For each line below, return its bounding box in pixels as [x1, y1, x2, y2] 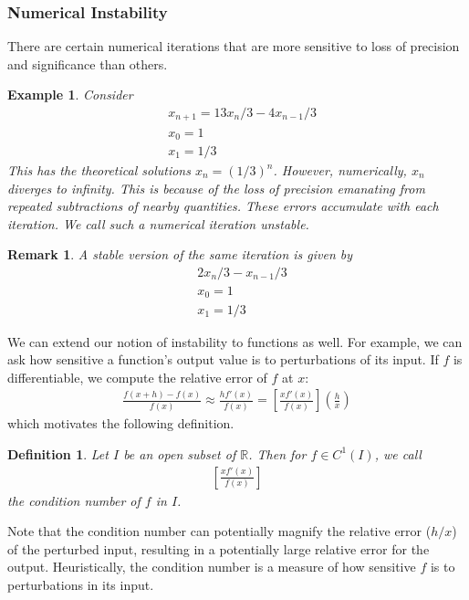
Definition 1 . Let [7, 444, 109, 463]
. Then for [248, 444, 307, 463]
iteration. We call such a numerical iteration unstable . [7, 214, 309, 233]
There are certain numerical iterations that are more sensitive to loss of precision [7, 37, 460, 56]
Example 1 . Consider [7, 85, 133, 104]
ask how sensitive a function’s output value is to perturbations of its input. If [7, 350, 439, 369]
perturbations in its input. [7, 574, 154, 594]
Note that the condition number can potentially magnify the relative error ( [7, 521, 432, 541]
